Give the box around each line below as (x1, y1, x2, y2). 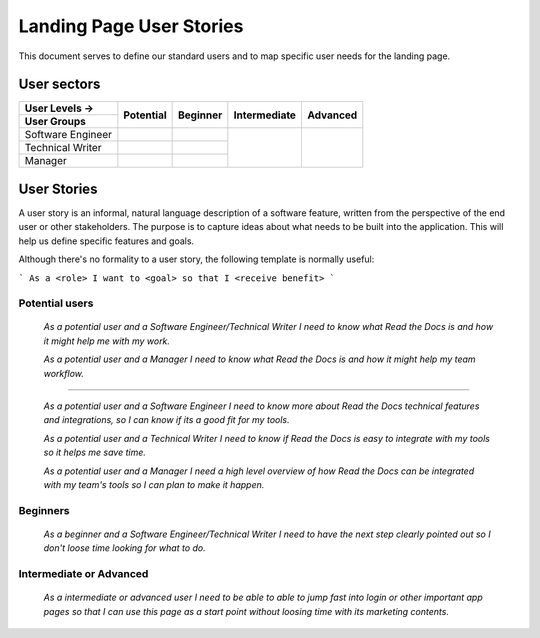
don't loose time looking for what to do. (43, 542, 206, 554)
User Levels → (24, 101, 94, 115)
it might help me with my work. (43, 335, 170, 347)
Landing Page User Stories (18, 15, 244, 37)
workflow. (43, 367, 85, 379)
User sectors (18, 76, 101, 93)
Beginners (18, 503, 70, 517)
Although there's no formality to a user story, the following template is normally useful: (18, 253, 375, 265)
